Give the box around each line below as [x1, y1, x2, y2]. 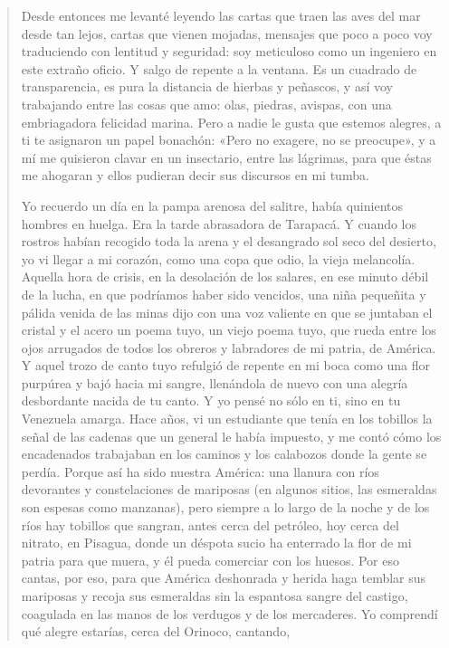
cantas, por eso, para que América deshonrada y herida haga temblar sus [21, 568, 426, 587]
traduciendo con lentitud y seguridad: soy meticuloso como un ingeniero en [21, 42, 437, 61]
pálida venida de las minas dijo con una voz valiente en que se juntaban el [21, 302, 433, 321]
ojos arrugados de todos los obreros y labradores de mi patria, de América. [21, 338, 436, 357]
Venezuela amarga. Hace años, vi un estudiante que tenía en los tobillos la [21, 409, 433, 428]
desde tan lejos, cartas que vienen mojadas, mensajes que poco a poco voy [21, 24, 433, 43]
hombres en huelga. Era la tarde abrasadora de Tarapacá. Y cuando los [21, 214, 417, 233]
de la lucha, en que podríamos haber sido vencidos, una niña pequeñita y [21, 284, 426, 303]
